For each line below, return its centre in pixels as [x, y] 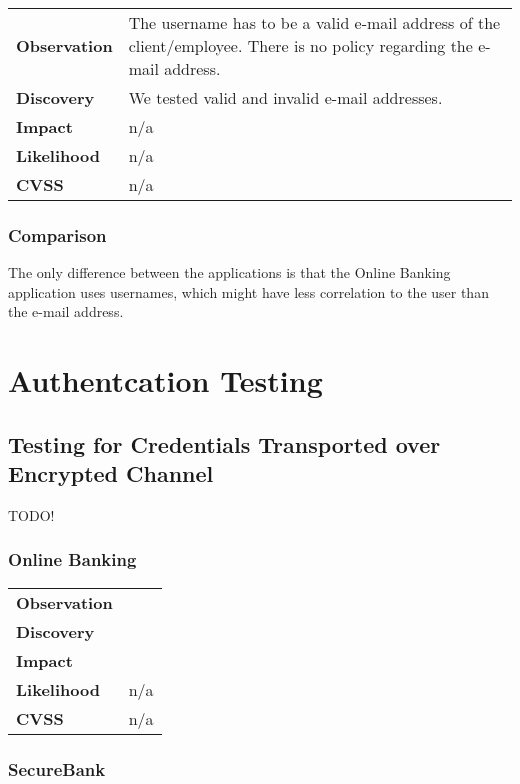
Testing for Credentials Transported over [224, 443]
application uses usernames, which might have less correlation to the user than [248, 291]
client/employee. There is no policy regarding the [300, 45]
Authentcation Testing [165, 380]
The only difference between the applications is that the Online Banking [229, 272]
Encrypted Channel [111, 473]
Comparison [57, 234]
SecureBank [57, 768]
